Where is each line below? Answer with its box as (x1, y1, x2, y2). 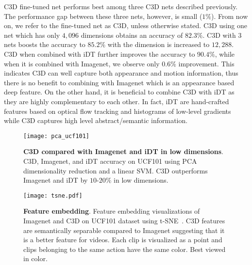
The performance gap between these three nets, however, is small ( (4, 11, 202, 21)
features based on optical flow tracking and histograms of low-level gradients (4, 106, 231, 116)
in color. (23, 253, 48, 264)
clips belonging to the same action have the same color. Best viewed (23, 244, 226, 254)
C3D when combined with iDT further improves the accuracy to (4, 48, 195, 59)
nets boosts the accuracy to (4, 39, 85, 49)
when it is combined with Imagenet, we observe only (4, 58, 160, 68)
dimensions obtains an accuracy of (81, 30, 183, 40)
